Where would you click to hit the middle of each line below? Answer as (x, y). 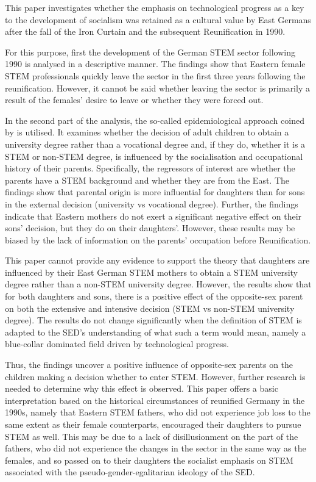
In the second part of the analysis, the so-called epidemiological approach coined (155, 120)
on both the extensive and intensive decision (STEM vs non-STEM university (150, 308)
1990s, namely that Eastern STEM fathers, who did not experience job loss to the (158, 412)
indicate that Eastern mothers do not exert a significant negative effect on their (153, 216)
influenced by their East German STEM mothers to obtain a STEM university (151, 272)
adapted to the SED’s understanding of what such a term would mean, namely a (156, 332)
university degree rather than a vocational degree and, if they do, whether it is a (155, 144)
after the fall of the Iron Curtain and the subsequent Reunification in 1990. (145, 31)
